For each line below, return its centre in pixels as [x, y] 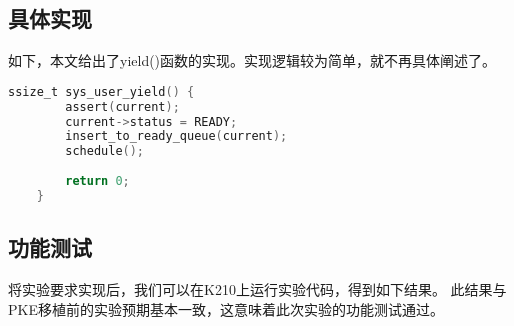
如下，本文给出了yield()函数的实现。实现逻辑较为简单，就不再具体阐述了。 [252, 60]
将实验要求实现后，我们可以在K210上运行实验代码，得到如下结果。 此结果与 [257, 289]
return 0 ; [97, 181]
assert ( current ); [122, 106]
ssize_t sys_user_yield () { [101, 91]
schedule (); [105, 151]
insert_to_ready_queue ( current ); [176, 136]
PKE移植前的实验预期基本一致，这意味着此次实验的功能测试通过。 [226, 308]
